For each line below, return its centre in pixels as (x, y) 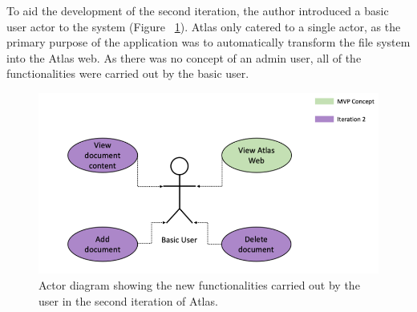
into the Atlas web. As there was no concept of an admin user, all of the (184, 57)
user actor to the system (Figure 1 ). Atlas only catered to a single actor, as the (204, 26)
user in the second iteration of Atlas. (128, 300)
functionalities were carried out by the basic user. (128, 73)
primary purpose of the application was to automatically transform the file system (208, 42)
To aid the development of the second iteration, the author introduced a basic (198, 10)
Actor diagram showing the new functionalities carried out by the (199, 285)
